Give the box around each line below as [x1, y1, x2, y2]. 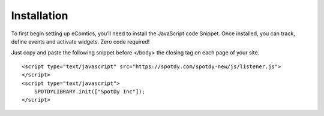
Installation [11, 9, 68, 22]
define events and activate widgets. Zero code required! [11, 38, 150, 45]
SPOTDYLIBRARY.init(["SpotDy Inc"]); [34, 88, 145, 95]
